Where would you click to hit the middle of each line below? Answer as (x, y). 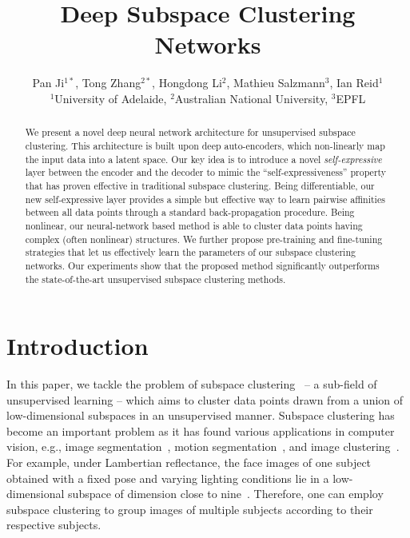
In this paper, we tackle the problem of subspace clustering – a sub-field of (192, 384)
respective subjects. (54, 525)
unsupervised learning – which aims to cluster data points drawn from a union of (205, 399)
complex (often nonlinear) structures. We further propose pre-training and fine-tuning (204, 239)
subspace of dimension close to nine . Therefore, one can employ (226, 494)
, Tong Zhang (108, 83)
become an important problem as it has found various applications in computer (201, 430)
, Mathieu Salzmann (276, 83)
